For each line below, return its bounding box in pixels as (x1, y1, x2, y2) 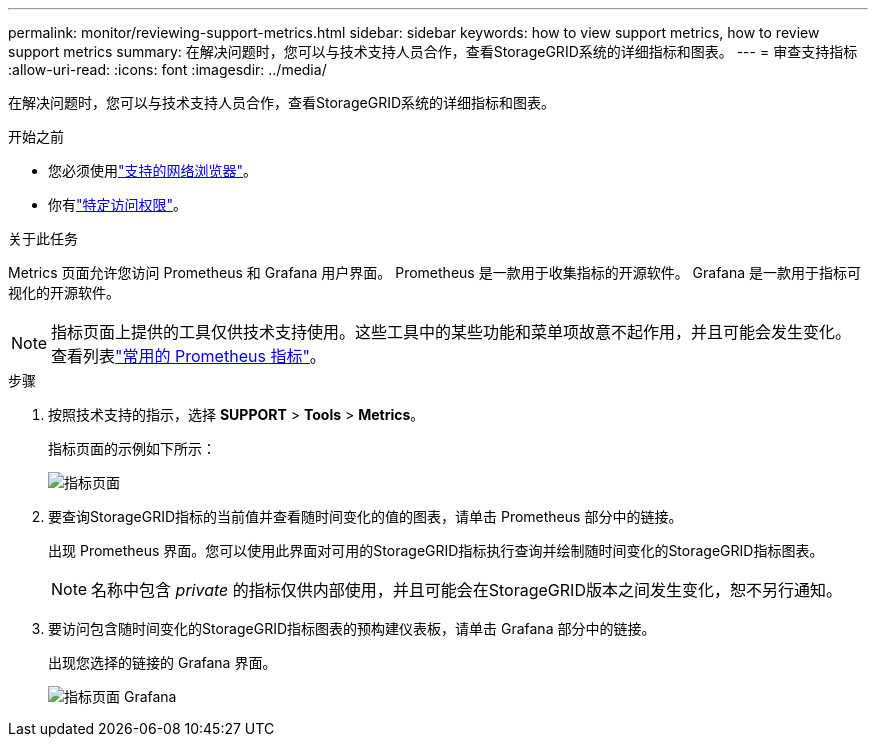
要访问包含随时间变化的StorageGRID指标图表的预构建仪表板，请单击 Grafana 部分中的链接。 (48, 620, 656, 637)
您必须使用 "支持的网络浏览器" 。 (48, 162, 258, 179)
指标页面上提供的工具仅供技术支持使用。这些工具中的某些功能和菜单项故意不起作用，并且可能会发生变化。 (51, 322, 852, 342)
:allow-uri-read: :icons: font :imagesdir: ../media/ (8, 61, 327, 78)
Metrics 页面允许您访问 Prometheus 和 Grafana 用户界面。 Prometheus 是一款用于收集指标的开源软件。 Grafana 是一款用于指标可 (8, 264, 862, 281)
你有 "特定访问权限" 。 (48, 196, 188, 213)
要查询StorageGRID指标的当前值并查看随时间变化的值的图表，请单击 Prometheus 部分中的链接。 (48, 508, 683, 525)
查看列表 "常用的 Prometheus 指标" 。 (51, 346, 326, 366)
